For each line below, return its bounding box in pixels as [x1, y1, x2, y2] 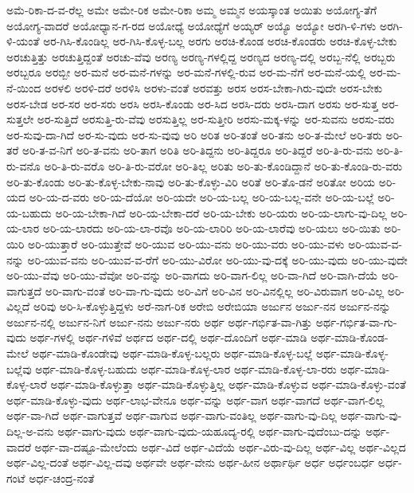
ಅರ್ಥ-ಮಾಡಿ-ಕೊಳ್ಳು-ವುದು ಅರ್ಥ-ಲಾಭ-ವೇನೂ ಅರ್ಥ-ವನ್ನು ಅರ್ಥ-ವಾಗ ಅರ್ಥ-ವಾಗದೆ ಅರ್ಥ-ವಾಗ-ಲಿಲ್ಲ [6, 391, 385, 408]
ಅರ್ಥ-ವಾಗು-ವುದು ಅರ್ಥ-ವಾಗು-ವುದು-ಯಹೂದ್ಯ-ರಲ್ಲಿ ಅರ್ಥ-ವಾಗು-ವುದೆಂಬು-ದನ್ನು [57, 423, 362, 440]
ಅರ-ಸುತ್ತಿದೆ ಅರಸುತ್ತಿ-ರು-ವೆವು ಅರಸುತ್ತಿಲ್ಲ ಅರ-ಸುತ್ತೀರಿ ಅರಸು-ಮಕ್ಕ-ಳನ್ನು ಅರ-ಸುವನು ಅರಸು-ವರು [37, 111, 395, 127]
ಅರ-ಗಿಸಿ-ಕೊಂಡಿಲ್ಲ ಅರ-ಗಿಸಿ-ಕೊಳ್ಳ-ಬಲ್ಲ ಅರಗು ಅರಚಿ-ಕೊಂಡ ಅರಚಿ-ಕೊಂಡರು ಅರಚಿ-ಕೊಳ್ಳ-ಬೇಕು [43, 33, 397, 49]
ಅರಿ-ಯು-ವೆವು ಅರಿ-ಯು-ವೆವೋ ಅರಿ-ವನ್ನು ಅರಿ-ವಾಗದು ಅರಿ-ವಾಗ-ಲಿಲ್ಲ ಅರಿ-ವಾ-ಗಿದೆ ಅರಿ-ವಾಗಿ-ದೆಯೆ [6, 267, 378, 284]
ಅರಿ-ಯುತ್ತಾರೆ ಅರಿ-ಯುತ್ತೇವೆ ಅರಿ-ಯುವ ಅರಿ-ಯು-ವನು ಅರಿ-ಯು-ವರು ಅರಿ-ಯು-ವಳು [28, 235, 345, 252]
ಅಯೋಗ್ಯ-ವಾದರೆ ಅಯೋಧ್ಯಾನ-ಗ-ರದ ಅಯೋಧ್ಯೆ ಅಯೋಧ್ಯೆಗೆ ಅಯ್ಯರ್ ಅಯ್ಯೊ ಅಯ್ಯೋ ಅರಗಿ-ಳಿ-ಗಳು [6, 17, 377, 33]
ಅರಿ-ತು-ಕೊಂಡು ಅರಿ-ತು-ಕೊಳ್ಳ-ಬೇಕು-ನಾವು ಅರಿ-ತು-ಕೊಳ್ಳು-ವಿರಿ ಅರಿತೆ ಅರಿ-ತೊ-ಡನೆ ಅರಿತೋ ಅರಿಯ [6, 173, 376, 190]
